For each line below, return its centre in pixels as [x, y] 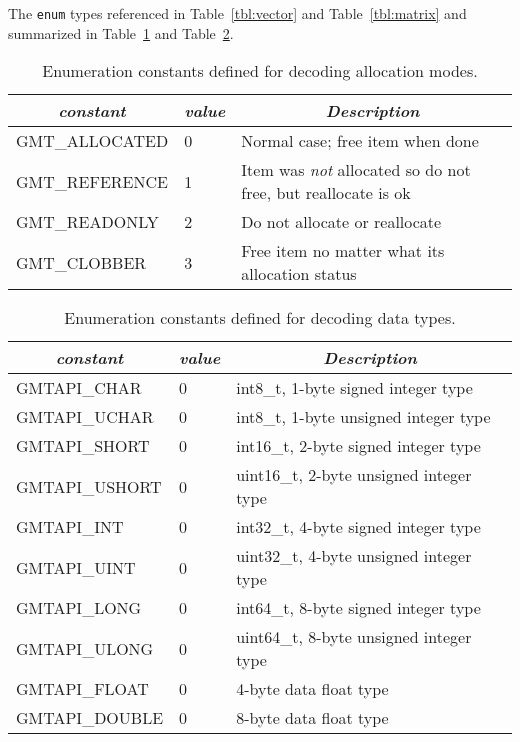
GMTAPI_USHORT [89, 486]
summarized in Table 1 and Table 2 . [121, 32]
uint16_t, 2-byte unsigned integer [354, 475]
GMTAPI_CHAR [79, 388]
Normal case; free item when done [360, 141]
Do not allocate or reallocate [341, 222]
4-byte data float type [312, 689]
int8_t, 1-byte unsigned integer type [363, 417]
